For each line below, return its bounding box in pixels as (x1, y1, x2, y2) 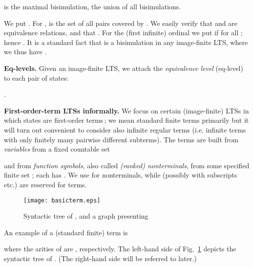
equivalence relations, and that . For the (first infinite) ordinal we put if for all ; (4, 27, 243, 38)
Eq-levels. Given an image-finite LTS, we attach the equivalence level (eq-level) (4, 63, 243, 73)
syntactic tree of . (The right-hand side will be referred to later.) (4, 253, 197, 263)
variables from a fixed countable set (4, 144, 110, 154)
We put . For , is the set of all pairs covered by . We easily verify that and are (4, 18, 237, 28)
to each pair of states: (4, 72, 69, 83)
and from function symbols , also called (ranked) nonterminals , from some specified (4, 160, 250, 170)
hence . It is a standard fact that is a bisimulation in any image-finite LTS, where (4, 37, 248, 47)
